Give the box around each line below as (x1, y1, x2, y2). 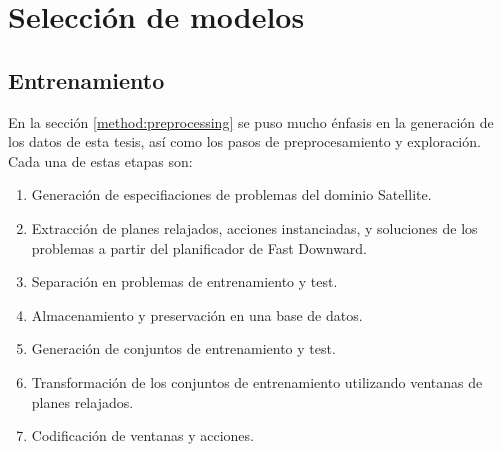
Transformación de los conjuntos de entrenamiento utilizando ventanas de (31, 371, 483, 392)
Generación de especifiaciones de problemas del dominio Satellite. (31, 184, 432, 205)
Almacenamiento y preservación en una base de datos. (31, 304, 363, 325)
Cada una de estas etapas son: (8, 150, 193, 171)
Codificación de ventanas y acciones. (31, 425, 254, 446)
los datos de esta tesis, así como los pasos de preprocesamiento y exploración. (8, 131, 481, 152)
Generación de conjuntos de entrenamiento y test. (31, 338, 336, 359)
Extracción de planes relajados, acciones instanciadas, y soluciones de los (31, 217, 478, 238)
